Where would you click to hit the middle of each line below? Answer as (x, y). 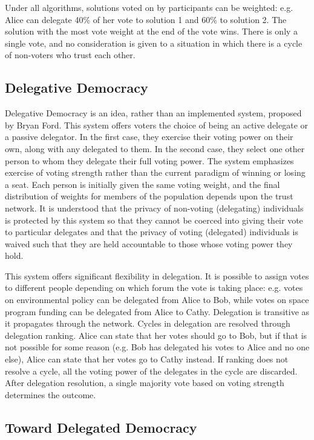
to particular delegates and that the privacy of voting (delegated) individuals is (152, 232)
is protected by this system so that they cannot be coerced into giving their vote (154, 220)
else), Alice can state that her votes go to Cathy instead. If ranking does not (147, 359)
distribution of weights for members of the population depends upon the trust (149, 196)
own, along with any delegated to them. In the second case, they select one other (155, 148)
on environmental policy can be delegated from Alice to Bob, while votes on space (157, 300)
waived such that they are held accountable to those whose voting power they (149, 243)
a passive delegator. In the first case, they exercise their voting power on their (149, 137)
